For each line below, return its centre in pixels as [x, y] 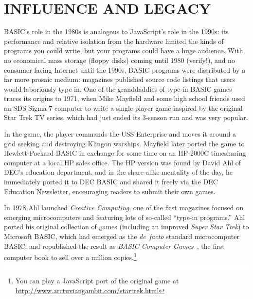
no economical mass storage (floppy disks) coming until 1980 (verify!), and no [119, 60]
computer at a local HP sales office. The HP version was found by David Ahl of [123, 162]
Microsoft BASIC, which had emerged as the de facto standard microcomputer [122, 236]
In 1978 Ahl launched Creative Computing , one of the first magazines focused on [124, 208]
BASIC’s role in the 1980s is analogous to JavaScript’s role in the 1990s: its [116, 31]
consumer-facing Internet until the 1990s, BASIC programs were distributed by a [125, 70]
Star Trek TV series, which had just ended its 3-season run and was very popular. [126, 117]
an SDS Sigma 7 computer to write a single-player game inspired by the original [123, 108]
